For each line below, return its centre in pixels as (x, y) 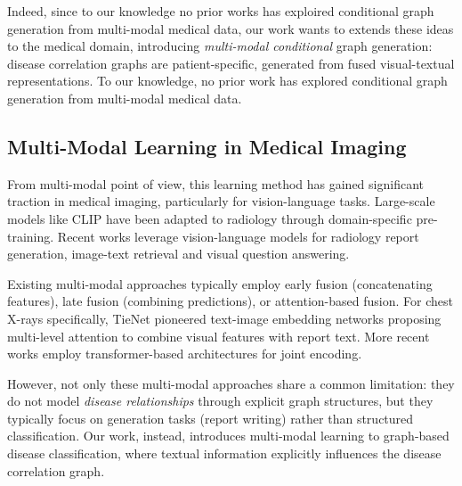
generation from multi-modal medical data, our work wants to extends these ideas (231, 28)
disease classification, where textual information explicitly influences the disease (224, 453)
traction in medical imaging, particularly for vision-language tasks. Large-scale (221, 201)
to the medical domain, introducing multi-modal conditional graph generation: (220, 46)
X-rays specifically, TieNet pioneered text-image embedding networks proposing (224, 318)
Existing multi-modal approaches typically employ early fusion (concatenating (220, 283)
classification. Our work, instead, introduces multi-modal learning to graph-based (228, 436)
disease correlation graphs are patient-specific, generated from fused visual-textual (231, 63)
